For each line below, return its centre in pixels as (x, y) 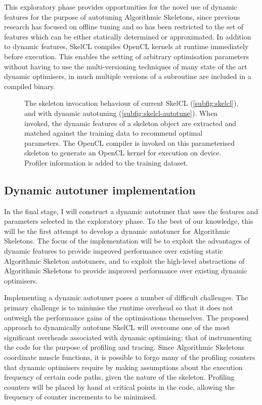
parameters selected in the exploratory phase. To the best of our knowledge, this (129, 221)
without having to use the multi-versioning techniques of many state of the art (126, 66)
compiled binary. (30, 86)
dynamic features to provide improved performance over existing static (114, 251)
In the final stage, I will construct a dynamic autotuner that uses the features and (131, 211)
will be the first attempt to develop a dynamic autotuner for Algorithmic (117, 231)
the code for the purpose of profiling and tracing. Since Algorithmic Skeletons (124, 347)
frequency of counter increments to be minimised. (81, 397)
